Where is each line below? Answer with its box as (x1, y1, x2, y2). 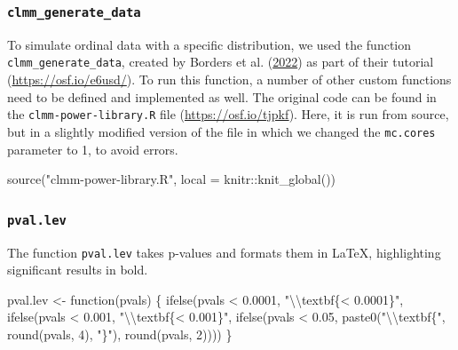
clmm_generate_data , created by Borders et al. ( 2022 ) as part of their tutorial (7, 52, 434, 71)
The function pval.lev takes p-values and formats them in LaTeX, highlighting (7, 243, 441, 261)
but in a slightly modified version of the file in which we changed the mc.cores (7, 122, 436, 140)
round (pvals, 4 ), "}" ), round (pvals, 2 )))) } (7, 324, 233, 343)
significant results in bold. (7, 260, 148, 279)
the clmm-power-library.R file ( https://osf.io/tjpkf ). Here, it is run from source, (7, 105, 449, 123)
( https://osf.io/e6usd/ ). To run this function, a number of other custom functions (7, 70, 452, 89)
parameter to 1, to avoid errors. (7, 139, 178, 158)
